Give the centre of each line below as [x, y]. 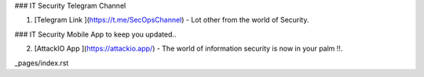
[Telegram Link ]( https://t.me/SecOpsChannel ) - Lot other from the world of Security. [172, 20]
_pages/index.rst [42, 63]
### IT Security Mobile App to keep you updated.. [95, 34]
